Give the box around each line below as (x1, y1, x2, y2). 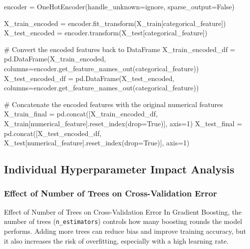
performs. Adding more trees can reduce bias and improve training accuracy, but (4, 225, 247, 236)
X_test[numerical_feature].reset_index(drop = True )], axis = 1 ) (4, 138, 190, 148)
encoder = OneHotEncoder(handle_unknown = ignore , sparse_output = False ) (4, 1, 235, 11)
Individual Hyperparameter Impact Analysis (4, 162, 234, 177)
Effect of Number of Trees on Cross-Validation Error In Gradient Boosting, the (4, 206, 242, 217)
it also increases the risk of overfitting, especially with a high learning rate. (4, 235, 229, 246)
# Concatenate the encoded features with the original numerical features (4, 99, 223, 109)
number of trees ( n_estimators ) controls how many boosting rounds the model (4, 216, 242, 226)
